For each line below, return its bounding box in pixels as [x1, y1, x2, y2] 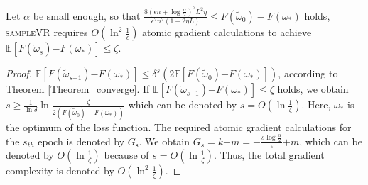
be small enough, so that [33, 8, 141, 23]
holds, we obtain [277, 82, 349, 96]
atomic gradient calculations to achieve [142, 25, 312, 40]
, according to [278, 66, 338, 81]
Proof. [6, 66, 32, 81]
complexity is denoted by [6, 163, 114, 178]
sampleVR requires [6, 25, 88, 40]
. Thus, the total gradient [213, 147, 325, 162]
